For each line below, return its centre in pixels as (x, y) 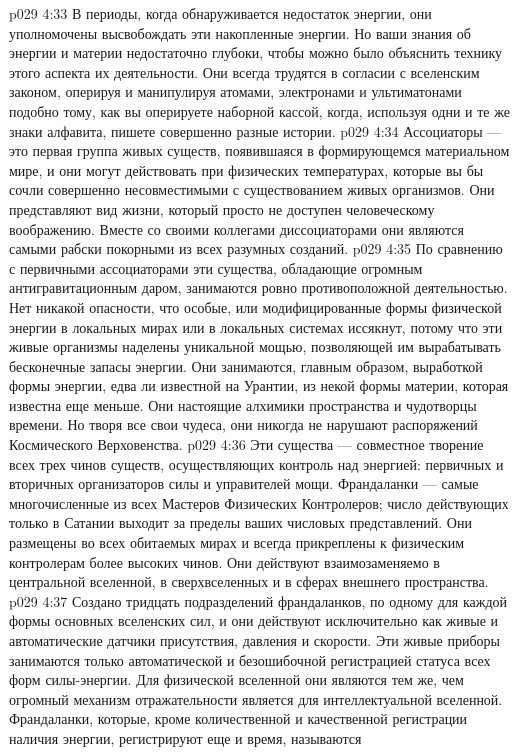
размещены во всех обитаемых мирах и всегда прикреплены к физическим (237, 542)
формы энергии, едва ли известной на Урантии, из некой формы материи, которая (259, 385)
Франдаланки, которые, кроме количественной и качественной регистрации (238, 718)
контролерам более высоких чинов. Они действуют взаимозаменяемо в (224, 561)
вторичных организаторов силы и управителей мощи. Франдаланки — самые (244, 483)
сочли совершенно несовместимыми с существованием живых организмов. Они (252, 189)
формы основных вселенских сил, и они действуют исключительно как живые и (254, 620)
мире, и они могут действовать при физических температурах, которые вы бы (246, 169)
